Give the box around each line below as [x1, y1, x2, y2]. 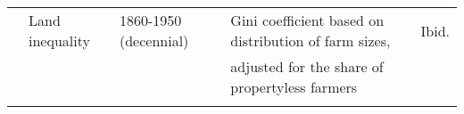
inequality [29, 30, 90, 51]
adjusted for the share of [230, 56, 384, 77]
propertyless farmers [230, 77, 358, 97]
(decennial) [120, 30, 189, 51]
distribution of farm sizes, [230, 30, 391, 51]
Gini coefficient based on [230, 10, 385, 30]
